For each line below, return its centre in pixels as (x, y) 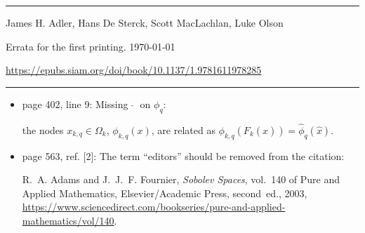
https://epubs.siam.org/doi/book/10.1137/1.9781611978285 (134, 70)
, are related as (183, 129)
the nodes (43, 129)
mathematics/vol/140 (68, 220)
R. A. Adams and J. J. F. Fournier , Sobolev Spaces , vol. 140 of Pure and (181, 179)
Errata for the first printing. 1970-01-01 (91, 46)
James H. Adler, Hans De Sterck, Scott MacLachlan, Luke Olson (145, 22)
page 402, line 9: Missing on (86, 104)
